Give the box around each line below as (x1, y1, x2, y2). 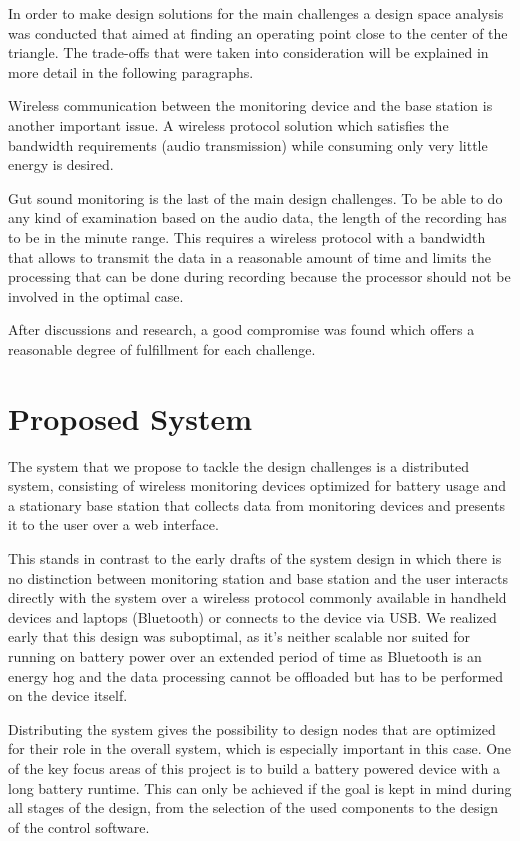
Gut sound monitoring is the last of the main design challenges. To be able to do (8, 187, 503, 208)
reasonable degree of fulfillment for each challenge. (8, 338, 316, 359)
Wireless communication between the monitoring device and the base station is (8, 95, 493, 116)
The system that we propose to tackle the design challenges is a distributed (8, 455, 470, 476)
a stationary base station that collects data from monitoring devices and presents (8, 494, 505, 515)
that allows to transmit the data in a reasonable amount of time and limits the (8, 246, 491, 267)
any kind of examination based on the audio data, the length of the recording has (8, 207, 507, 228)
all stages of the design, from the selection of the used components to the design (8, 797, 499, 818)
